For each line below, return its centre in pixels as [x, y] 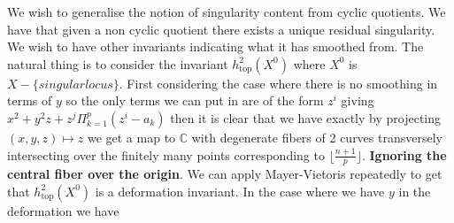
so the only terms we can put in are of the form [195, 100]
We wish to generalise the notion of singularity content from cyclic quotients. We [227, 12]
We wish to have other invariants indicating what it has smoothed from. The [215, 46]
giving [358, 100]
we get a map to [131, 137]
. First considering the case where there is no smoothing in [278, 83]
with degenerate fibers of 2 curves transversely [317, 137]
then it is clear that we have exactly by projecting [306, 117]
